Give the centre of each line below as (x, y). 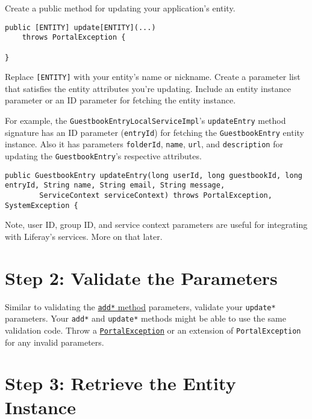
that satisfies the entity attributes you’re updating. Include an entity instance (148, 88)
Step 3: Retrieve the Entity (120, 383)
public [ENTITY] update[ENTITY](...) (80, 27)
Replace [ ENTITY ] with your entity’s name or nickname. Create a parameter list (153, 77)
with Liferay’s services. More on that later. (84, 236)
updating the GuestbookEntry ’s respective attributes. (103, 156)
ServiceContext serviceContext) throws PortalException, (156, 195)
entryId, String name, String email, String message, (115, 185)
